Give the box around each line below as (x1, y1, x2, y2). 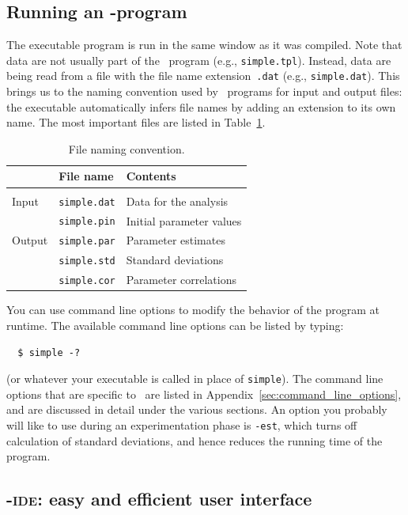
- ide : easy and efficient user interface (6, 487, 312, 511)
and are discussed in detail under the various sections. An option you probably (6, 401, 387, 418)
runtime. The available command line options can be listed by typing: (6, 316, 344, 333)
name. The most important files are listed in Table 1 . (6, 114, 266, 131)
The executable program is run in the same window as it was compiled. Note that (6, 36, 402, 53)
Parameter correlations (126, 271, 236, 288)
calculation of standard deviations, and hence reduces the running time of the (6, 432, 383, 449)
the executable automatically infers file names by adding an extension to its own (6, 98, 396, 115)
